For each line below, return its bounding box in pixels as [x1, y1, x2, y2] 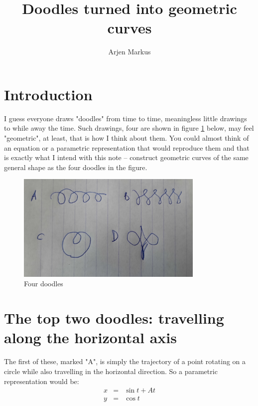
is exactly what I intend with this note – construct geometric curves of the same [4, 152, 249, 163]
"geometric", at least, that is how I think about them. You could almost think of [4, 133, 249, 143]
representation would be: [4, 376, 79, 386]
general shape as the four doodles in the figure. [4, 162, 147, 172]
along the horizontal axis [4, 327, 177, 348]
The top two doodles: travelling [4, 308, 224, 328]
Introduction [4, 84, 93, 104]
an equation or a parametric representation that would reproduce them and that [4, 142, 250, 153]
